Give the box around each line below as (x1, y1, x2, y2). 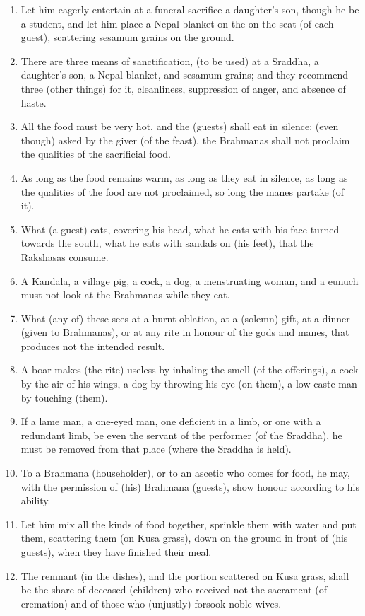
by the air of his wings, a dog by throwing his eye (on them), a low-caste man (20, 376, 357, 391)
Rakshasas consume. (20, 249, 109, 264)
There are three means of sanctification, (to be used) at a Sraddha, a (20, 53, 319, 68)
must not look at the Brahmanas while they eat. (20, 287, 230, 302)
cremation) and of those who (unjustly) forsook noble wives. (20, 595, 282, 610)
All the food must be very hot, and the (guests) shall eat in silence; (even (20, 119, 339, 134)
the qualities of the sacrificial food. (20, 146, 171, 161)
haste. (20, 95, 47, 110)
